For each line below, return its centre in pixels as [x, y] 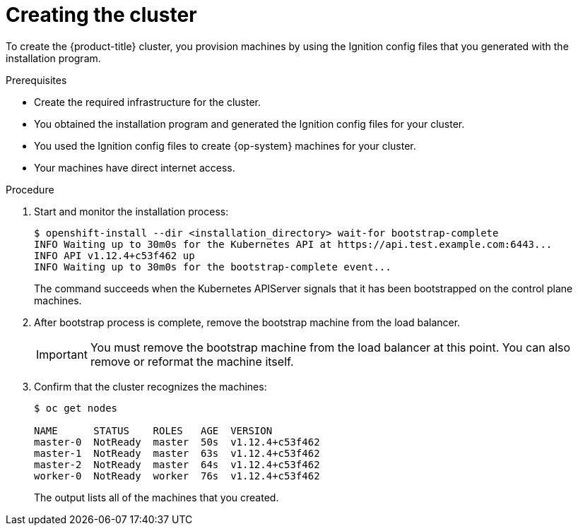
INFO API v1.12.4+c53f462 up [114, 255]
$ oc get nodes [76, 408]
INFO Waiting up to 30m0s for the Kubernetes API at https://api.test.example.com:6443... [293, 244]
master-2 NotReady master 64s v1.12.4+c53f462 [177, 464]
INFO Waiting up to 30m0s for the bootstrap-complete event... [213, 267]
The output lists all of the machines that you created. [157, 497]
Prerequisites [36, 80]
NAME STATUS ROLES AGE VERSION [153, 430]
